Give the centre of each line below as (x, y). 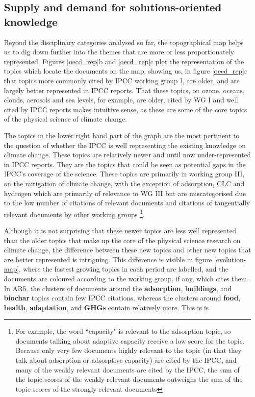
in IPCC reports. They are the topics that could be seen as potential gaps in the (125, 164)
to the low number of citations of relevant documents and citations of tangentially (127, 203)
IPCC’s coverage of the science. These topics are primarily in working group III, (124, 174)
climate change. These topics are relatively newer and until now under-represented (127, 155)
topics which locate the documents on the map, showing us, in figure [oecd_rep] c (126, 71)
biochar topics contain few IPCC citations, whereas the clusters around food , (122, 298)
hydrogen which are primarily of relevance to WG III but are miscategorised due (125, 193)
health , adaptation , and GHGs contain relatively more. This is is (106, 307)
